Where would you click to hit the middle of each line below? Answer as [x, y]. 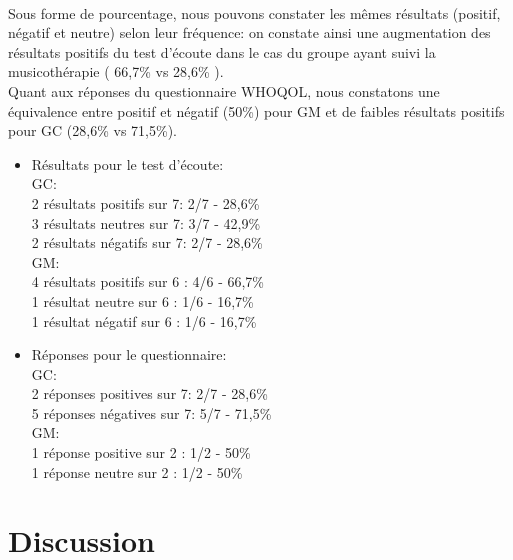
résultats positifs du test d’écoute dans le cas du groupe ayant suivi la [222, 51]
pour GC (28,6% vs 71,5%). [92, 130]
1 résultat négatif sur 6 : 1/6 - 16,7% [144, 320]
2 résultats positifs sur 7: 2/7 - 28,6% [145, 202]
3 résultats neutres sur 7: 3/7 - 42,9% [146, 222]
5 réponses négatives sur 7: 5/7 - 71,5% [151, 412]
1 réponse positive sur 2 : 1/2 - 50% [141, 452]
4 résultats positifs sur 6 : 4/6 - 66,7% [148, 281]
